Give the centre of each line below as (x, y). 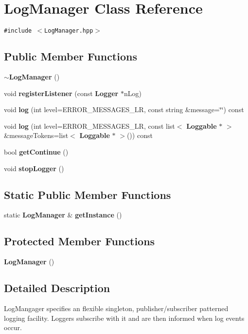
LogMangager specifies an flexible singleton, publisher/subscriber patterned (116, 308)
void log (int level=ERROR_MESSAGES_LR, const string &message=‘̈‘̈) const (124, 109)
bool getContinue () (36, 151)
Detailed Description (57, 288)
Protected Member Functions (80, 241)
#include (18, 31)
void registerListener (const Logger (61, 93)
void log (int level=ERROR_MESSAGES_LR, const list (89, 126)
